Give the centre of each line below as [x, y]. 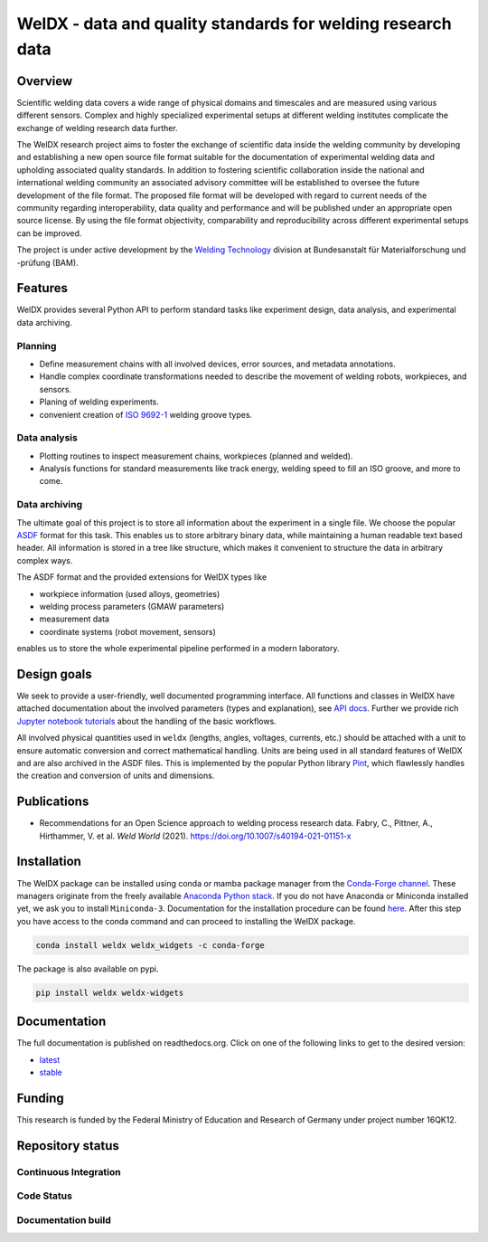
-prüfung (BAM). [47, 262]
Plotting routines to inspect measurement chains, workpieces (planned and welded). [196, 456]
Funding [41, 1098]
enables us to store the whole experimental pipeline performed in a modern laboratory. [178, 649]
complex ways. [45, 560]
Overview [45, 81]
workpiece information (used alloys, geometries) [130, 593]
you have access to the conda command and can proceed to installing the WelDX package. [186, 921]
